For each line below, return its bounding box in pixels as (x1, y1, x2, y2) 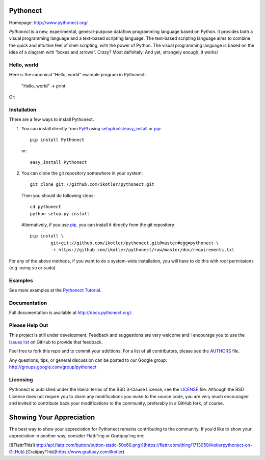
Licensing (9, 376, 33, 383)
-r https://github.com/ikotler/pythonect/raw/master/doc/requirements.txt (51, 247, 235, 253)
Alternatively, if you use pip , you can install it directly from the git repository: (21, 222, 176, 228)
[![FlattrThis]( (9, 442, 36, 448)
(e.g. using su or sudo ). (9, 265, 57, 270)
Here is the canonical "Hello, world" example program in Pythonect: (9, 72, 146, 78)
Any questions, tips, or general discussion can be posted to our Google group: (9, 357, 167, 363)
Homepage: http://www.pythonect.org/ (9, 20, 88, 26)
